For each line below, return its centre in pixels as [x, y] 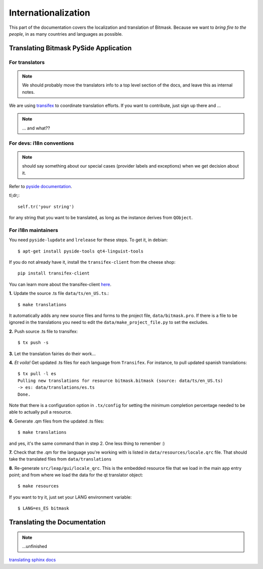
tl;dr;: [14, 195]
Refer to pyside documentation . [41, 186]
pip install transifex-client [54, 273]
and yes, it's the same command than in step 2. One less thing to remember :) [87, 443]
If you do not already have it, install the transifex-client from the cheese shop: [92, 262]
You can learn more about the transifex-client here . [60, 284]
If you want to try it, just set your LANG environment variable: [70, 497]
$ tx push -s [33, 343]
